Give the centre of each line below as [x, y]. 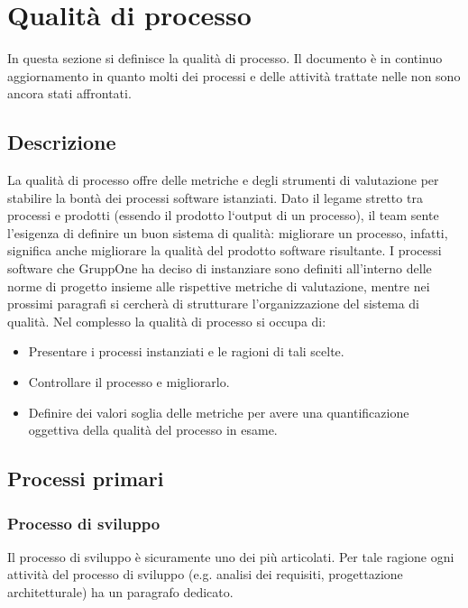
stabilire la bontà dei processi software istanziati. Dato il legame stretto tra [215, 197]
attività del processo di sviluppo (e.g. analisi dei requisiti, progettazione [205, 574]
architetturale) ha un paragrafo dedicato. [120, 592]
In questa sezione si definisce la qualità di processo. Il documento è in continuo [225, 58]
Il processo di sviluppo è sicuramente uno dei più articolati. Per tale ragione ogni [231, 556]
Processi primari [86, 479]
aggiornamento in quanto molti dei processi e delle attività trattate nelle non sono [234, 75]
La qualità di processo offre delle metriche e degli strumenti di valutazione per [223, 180]
